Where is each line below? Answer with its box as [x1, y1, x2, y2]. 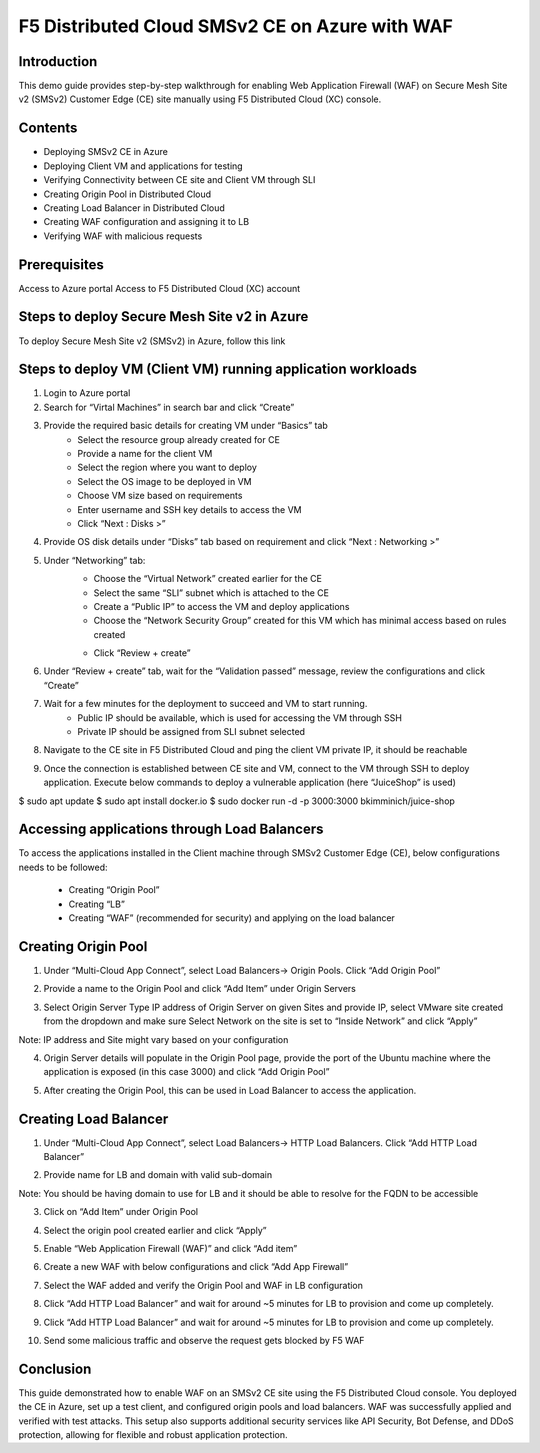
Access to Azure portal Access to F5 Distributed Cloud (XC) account [18, 282, 301, 294]
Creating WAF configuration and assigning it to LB [43, 216, 250, 228]
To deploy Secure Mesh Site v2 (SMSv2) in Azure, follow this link [18, 335, 286, 347]
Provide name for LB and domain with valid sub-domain [43, 1169, 273, 1181]
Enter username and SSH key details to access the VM [77, 503, 302, 515]
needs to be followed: [18, 861, 109, 873]
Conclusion [18, 1360, 92, 1377]
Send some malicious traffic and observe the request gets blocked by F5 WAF [43, 1334, 365, 1346]
